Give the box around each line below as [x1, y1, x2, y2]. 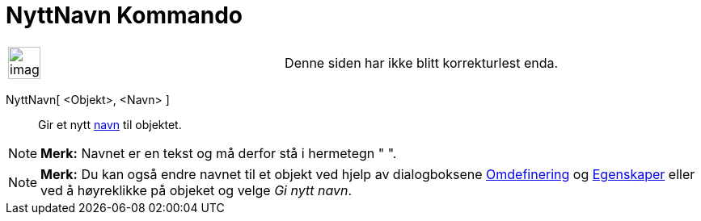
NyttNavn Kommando [6, 2, 243, 29]
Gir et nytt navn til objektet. [38, 117, 182, 131]
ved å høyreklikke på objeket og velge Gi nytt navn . [40, 181, 353, 198]
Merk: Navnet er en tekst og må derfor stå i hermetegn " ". [40, 144, 397, 161]
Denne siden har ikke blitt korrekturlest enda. [285, 54, 559, 71]
